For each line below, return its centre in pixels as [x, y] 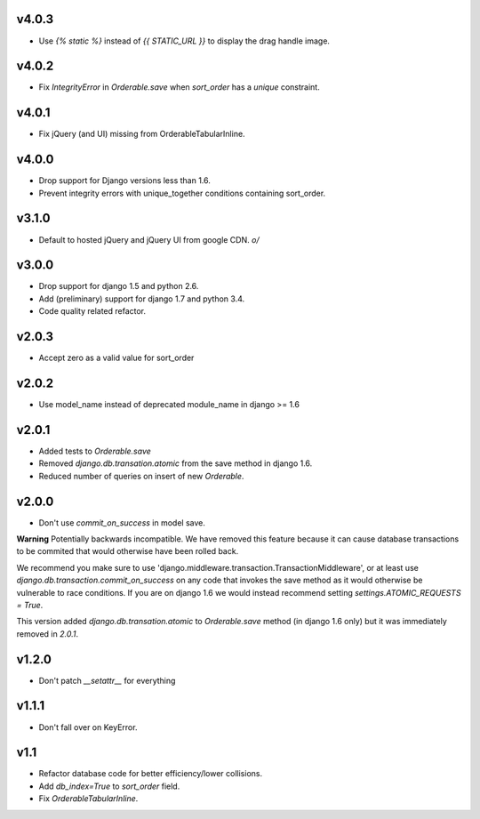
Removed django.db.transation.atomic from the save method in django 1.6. [176, 463]
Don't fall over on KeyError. [88, 727]
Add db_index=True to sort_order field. [109, 786]
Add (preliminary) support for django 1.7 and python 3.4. [142, 299]
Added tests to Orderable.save [95, 451]
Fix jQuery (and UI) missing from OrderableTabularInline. [142, 134]
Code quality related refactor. [92, 311]
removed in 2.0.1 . [48, 634]
